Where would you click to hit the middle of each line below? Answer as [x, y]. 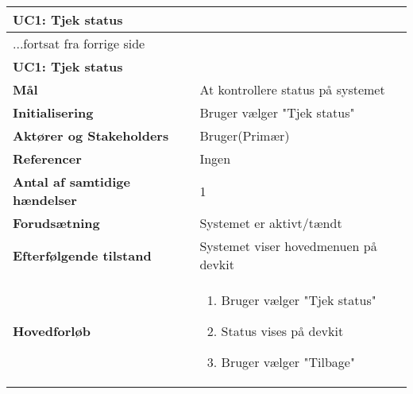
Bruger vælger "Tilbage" [288, 362]
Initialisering [53, 112]
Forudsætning [56, 223]
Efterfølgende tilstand [82, 255]
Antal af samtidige [71, 182]
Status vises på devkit [282, 331]
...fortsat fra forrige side [79, 43]
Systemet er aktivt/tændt [271, 223]
